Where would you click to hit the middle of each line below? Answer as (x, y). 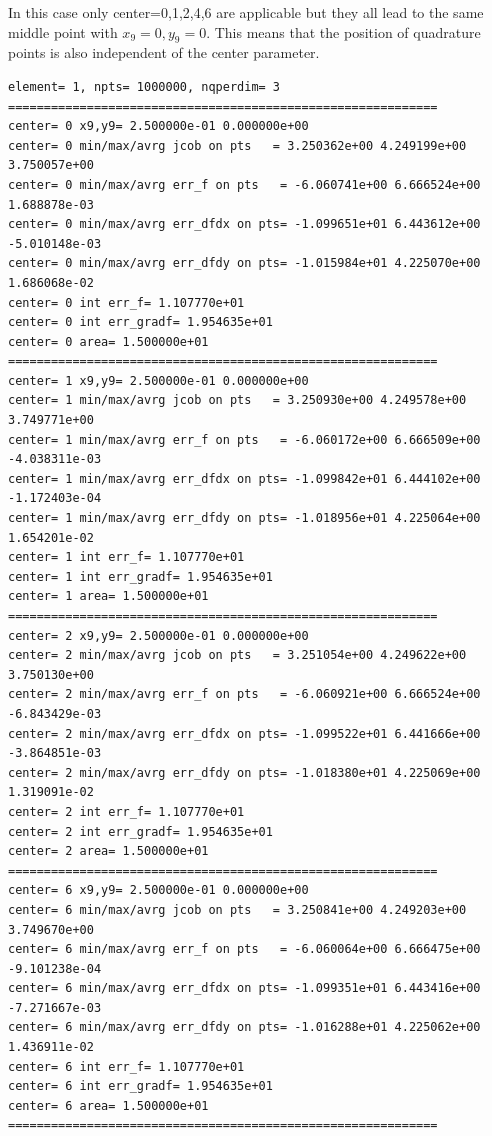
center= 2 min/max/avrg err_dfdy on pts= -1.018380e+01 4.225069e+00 (244, 772)
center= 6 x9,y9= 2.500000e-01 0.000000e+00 (158, 890)
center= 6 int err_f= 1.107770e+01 (126, 1066)
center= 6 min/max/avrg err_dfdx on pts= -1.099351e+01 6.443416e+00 (244, 988)
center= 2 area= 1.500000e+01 (108, 851)
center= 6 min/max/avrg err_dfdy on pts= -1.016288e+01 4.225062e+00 (244, 1027)
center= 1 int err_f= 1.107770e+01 (126, 557)
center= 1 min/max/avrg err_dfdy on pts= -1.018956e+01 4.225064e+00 (244, 518)
